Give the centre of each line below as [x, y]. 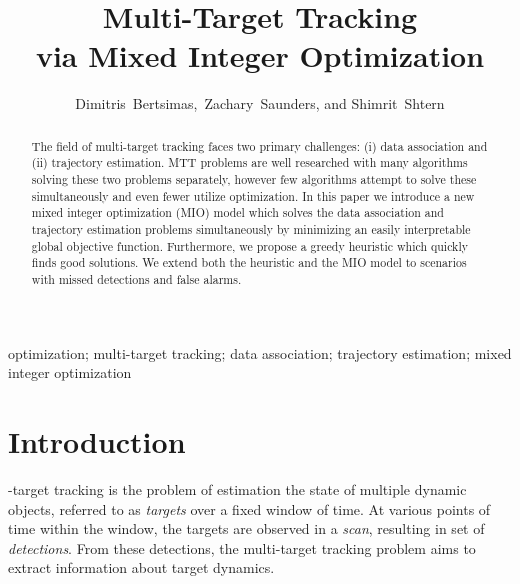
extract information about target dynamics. [141, 567]
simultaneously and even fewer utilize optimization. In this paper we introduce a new [253, 195]
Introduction [97, 440]
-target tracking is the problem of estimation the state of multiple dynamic [237, 488]
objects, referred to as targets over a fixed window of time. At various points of [249, 508]
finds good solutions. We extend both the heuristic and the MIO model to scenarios [249, 262]
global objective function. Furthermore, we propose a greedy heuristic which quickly [249, 245]
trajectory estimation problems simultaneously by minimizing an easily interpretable [251, 228]
